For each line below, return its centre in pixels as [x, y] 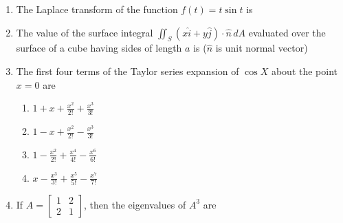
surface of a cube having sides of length [99, 48]
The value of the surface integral [85, 32]
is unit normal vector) [262, 48]
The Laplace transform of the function [97, 9]
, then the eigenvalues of [135, 204]
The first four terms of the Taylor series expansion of [128, 71]
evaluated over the [287, 32]
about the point [305, 71]
